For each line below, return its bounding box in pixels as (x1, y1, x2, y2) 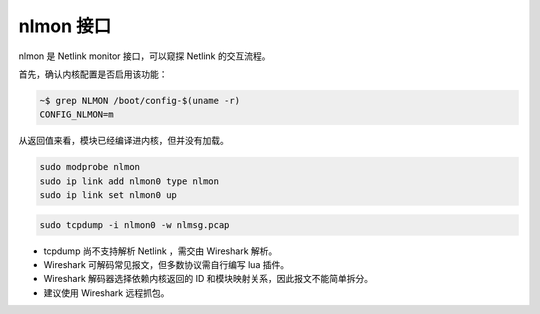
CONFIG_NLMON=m (39, 109, 114, 120)
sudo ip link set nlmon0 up (39, 190, 177, 201)
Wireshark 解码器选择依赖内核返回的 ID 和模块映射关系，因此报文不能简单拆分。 (43, 273, 374, 285)
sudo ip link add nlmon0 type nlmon (39, 175, 220, 187)
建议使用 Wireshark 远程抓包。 (43, 286, 170, 299)
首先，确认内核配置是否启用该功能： (18, 68, 168, 80)
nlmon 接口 (18, 15, 112, 37)
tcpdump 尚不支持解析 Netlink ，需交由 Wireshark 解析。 (43, 245, 278, 257)
